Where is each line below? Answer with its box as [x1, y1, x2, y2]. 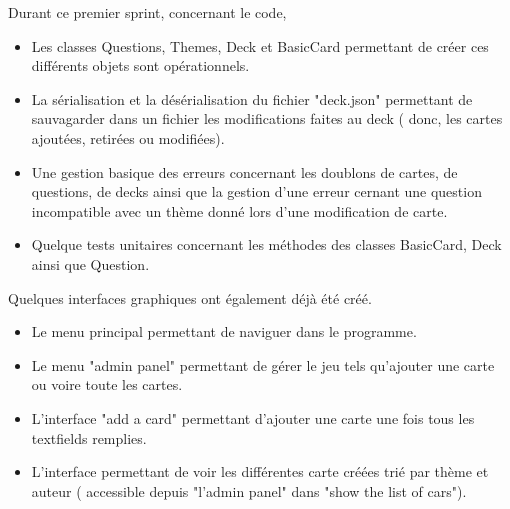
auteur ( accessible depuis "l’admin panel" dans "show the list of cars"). [31, 480, 467, 501]
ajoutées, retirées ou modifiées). [31, 127, 225, 148]
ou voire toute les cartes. [31, 374, 183, 395]
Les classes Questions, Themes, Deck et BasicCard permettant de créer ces [31, 35, 489, 56]
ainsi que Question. [31, 253, 150, 274]
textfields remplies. [31, 427, 147, 448]
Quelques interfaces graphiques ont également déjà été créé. [8, 287, 372, 308]
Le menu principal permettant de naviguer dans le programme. [31, 321, 417, 342]
